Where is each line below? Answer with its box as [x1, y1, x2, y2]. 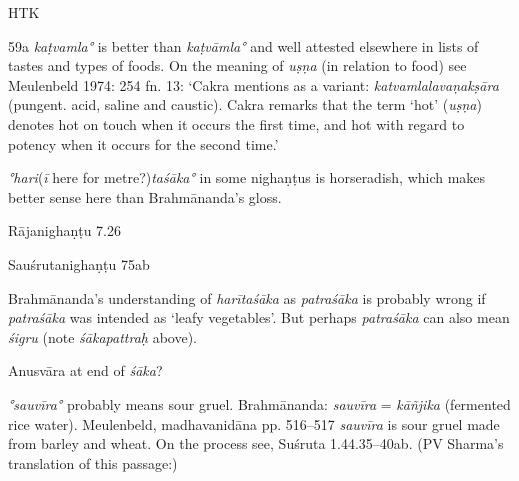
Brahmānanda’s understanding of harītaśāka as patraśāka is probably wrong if [8, 287, 486, 308]
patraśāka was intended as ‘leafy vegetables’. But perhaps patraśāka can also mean [8, 307, 510, 328]
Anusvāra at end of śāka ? [8, 360, 163, 381]
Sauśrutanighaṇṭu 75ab [8, 253, 150, 274]
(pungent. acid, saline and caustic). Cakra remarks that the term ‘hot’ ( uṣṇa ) [8, 94, 482, 115]
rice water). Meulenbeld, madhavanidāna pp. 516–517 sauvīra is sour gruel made [8, 413, 500, 434]
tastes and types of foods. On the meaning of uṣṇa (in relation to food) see [8, 55, 467, 76]
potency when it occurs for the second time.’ [8, 133, 279, 154]
